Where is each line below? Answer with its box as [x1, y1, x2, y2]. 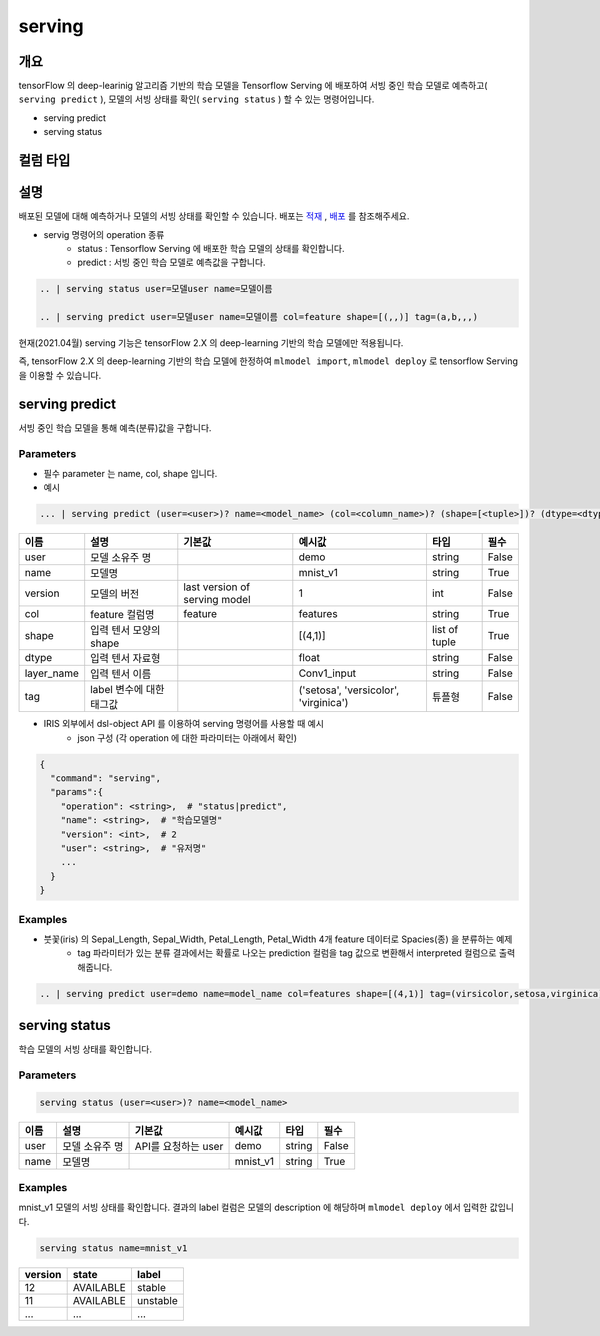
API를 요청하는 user [134, 1139, 224, 1153]
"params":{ [50, 786, 104, 798]
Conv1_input [298, 666, 357, 680]
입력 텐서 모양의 [90, 623, 161, 637]
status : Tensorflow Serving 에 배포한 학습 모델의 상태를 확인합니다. [77, 242, 345, 254]
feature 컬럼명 [90, 608, 155, 622]
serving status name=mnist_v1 [39, 1242, 188, 1254]
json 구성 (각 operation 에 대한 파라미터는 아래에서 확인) [77, 731, 298, 744]
